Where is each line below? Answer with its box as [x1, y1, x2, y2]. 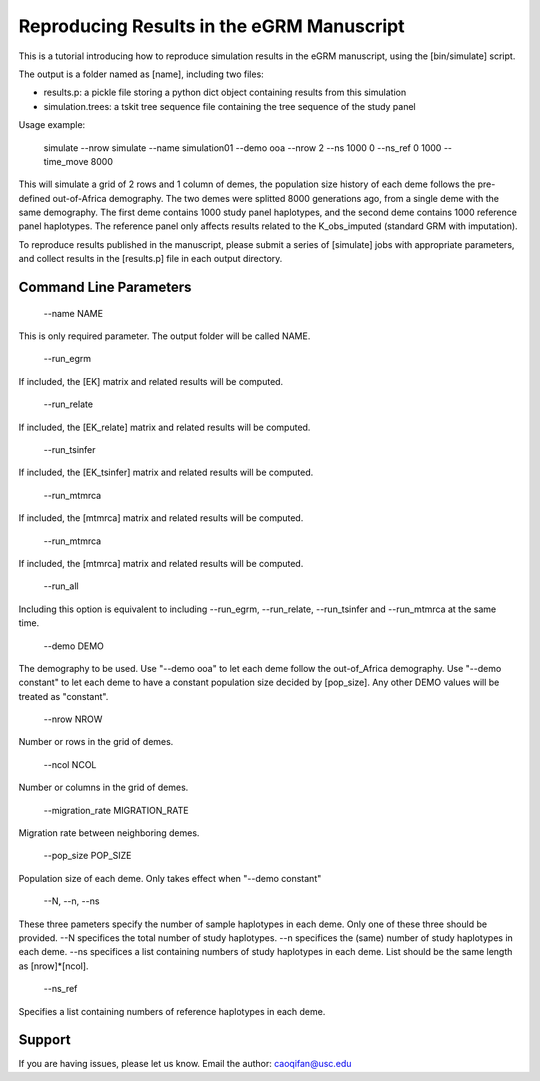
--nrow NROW [43, 713, 103, 725]
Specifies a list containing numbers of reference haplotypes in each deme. [18, 1005, 326, 1017]
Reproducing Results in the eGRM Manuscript [18, 15, 405, 37]
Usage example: [18, 119, 86, 131]
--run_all [43, 580, 79, 592]
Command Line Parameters [18, 279, 192, 296]
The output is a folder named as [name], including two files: [18, 68, 264, 80]
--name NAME [43, 307, 104, 319]
